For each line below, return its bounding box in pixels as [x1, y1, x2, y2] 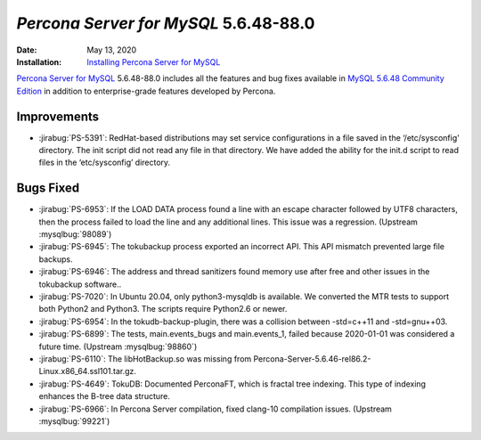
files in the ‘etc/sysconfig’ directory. [38, 157, 171, 168]
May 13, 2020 [86, 45, 137, 55]
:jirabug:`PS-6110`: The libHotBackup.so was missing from [38, 354, 252, 364]
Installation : [16, 56, 62, 67]
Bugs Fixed [16, 181, 80, 196]
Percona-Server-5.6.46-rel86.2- [253, 354, 371, 364]
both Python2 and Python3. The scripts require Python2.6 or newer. [38, 304, 288, 314]
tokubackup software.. [38, 279, 122, 289]
